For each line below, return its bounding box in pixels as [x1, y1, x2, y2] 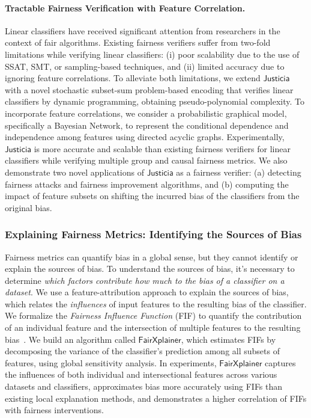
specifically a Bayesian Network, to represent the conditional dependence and [5, 118, 289, 131]
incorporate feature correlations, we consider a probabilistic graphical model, [5, 106, 287, 119]
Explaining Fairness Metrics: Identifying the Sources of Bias [5, 227, 302, 242]
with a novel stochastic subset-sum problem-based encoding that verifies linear [5, 83, 294, 96]
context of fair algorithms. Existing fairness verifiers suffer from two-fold [5, 36, 271, 49]
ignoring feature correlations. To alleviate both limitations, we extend [5, 72, 261, 84]
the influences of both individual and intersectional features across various [5, 368, 277, 381]
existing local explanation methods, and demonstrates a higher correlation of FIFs [5, 392, 307, 404]
